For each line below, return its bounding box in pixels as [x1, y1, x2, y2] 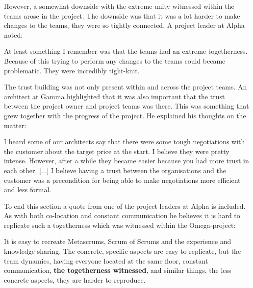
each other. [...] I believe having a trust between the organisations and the [4, 165, 227, 175]
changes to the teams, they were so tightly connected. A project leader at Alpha [4, 20, 245, 30]
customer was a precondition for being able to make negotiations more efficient [4, 175, 241, 185]
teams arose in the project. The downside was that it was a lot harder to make [4, 10, 240, 21]
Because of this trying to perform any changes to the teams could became [4, 55, 226, 66]
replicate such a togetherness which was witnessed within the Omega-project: [4, 220, 236, 230]
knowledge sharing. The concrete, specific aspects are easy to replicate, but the [4, 246, 241, 256]
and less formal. [4, 184, 51, 195]
